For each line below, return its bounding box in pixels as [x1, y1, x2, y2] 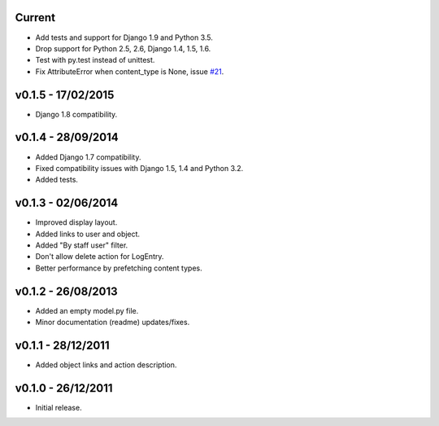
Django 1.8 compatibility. [35, 109, 118, 119]
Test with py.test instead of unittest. [35, 55, 155, 65]
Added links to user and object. [35, 229, 141, 239]
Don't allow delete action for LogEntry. [35, 252, 164, 261]
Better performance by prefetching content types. [35, 263, 202, 273]
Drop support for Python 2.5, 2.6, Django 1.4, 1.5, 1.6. [35, 43, 211, 53]
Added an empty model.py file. [35, 305, 139, 315]
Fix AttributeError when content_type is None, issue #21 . [35, 66, 224, 77]
